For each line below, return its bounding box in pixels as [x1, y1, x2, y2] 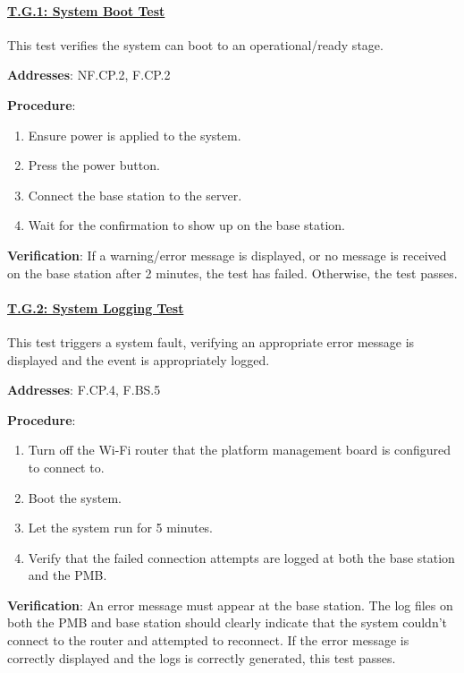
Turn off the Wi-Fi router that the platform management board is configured [28, 440, 451, 459]
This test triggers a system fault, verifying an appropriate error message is [7, 332, 415, 351]
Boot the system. [28, 488, 122, 507]
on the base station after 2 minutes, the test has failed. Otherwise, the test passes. [7, 263, 458, 282]
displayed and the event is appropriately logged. [7, 350, 270, 369]
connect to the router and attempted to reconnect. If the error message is [7, 631, 409, 650]
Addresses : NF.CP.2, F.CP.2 [7, 65, 171, 84]
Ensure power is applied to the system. [28, 125, 241, 144]
